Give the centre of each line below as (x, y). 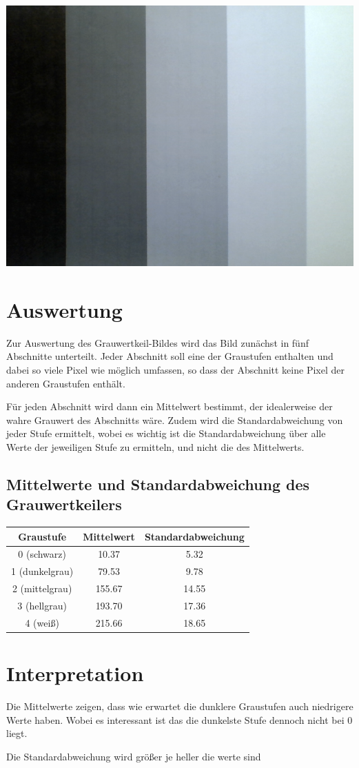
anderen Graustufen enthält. (66, 383)
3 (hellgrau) (42, 605)
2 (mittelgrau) (42, 588)
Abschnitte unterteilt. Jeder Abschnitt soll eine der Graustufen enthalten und (170, 356)
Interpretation (75, 673)
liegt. (17, 733)
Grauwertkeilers (64, 504)
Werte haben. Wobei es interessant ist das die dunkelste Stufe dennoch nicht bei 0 (179, 719)
